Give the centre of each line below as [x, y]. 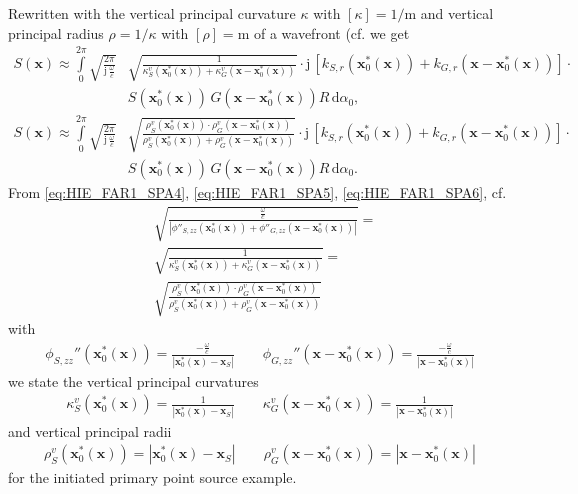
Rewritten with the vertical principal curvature [152, 13]
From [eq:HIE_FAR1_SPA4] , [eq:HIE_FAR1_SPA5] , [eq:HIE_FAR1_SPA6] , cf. [257, 191]
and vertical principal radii [90, 430]
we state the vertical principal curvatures [133, 380]
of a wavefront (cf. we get [331, 32]
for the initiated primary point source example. [152, 477]
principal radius [56, 32]
